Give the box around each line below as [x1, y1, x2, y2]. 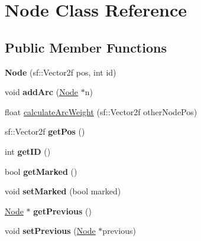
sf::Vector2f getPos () [5, 125, 85, 138]
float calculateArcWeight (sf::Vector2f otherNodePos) [5, 105, 197, 118]
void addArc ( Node [5, 86, 79, 98]
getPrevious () [33, 204, 92, 217]
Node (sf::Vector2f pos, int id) [5, 66, 116, 78]
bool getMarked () [5, 165, 77, 177]
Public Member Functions [5, 38, 167, 56]
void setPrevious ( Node [5, 224, 96, 237]
